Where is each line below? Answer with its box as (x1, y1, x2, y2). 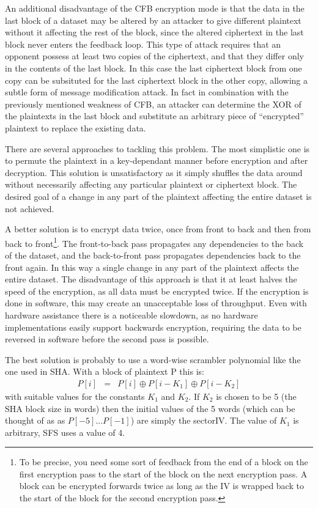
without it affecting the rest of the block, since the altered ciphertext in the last (5, 26, 304, 39)
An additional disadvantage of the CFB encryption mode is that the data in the (5, 2, 305, 14)
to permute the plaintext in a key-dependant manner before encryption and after (5, 154, 308, 167)
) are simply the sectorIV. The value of (130, 414, 277, 427)
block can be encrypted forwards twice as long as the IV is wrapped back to (19, 479, 304, 492)
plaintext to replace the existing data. (5, 121, 146, 134)
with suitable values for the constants (5, 389, 145, 402)
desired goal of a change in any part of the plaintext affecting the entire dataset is (5, 190, 312, 202)
